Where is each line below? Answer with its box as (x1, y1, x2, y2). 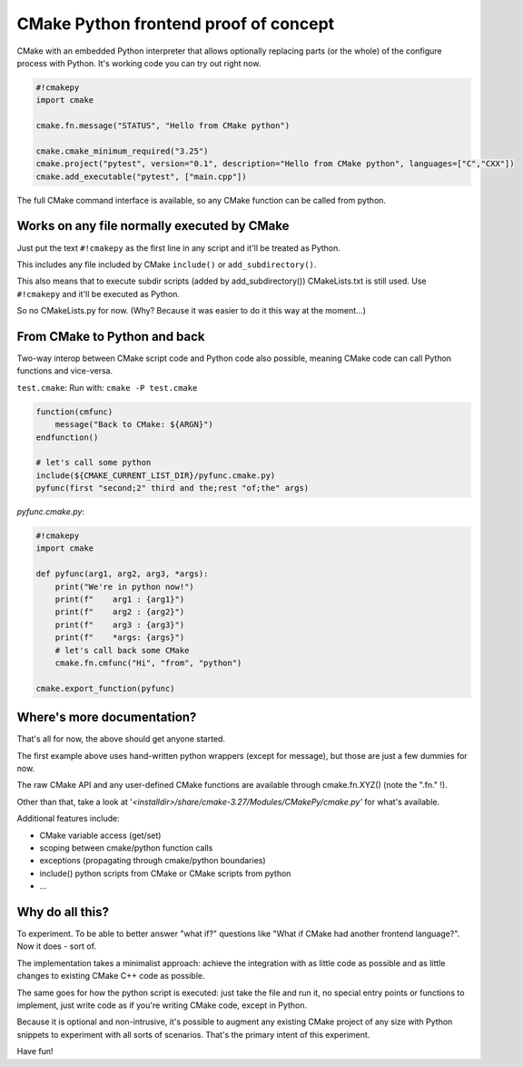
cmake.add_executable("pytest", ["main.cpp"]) (35, 171, 247, 182)
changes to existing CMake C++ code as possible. (16, 971, 205, 982)
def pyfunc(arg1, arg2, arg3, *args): (35, 569, 209, 579)
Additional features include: (16, 813, 120, 824)
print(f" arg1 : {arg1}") (54, 594, 185, 604)
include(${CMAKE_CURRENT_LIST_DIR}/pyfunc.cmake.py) (35, 470, 276, 481)
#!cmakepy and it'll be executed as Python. (16, 288, 181, 299)
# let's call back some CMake (54, 645, 190, 655)
